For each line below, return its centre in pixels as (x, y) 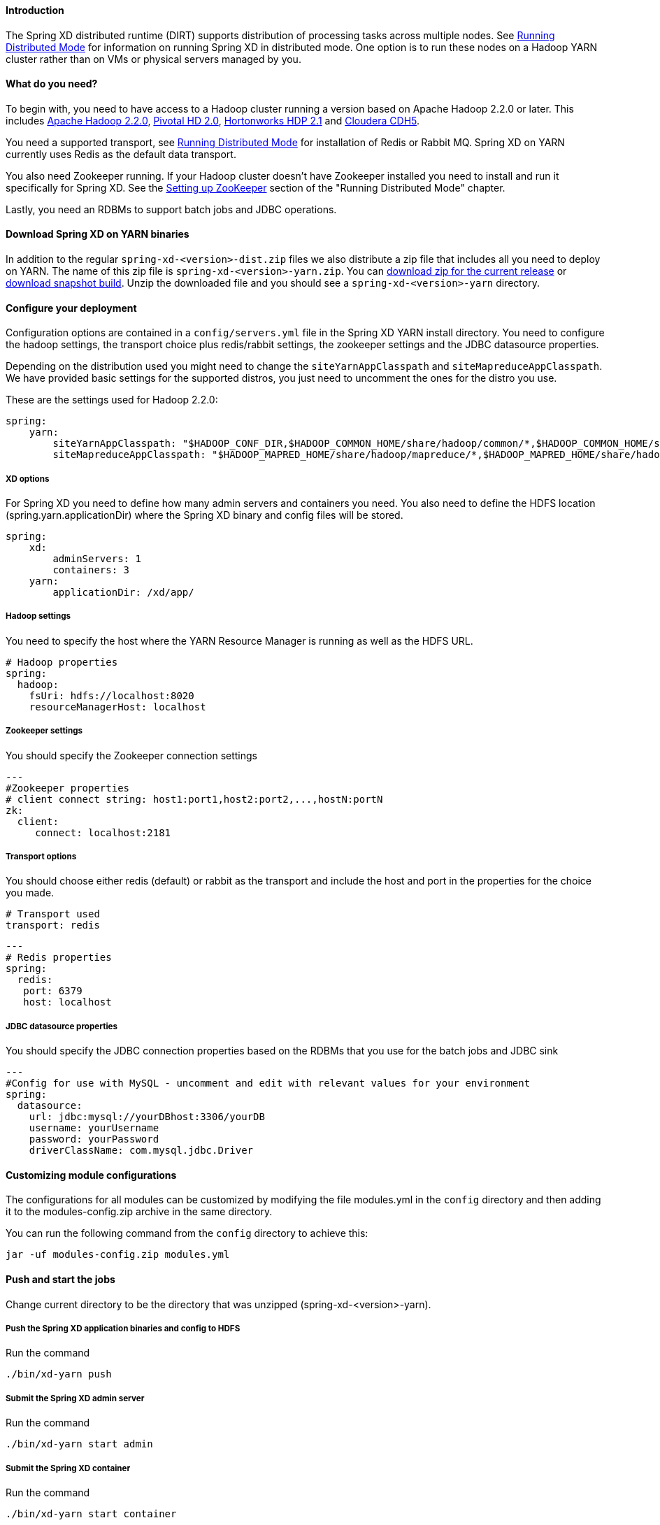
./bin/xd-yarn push (59, 1374)
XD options (28, 479)
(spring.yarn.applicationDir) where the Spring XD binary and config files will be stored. (205, 515)
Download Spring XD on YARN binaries (98, 234)
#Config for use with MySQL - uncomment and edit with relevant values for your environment (268, 1083)
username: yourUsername (94, 1128)
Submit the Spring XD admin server (75, 1398)
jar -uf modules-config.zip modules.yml (118, 1255)
